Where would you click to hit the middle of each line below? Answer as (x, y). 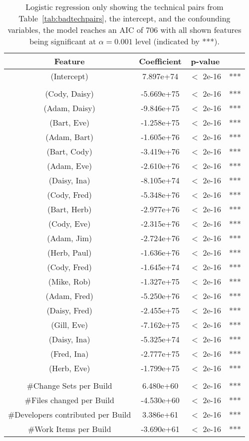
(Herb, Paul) (70, 252)
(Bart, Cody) (69, 151)
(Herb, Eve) (69, 368)
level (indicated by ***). (177, 41)
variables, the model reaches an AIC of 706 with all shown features (124, 30)
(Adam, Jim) (70, 238)
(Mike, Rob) (69, 281)
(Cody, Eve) (70, 223)
